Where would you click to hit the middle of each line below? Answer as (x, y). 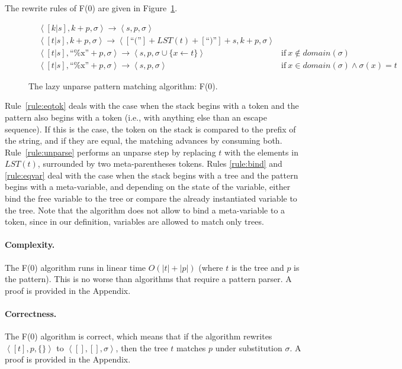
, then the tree (142, 347)
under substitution (249, 347)
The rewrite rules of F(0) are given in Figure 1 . (91, 8)
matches (191, 347)
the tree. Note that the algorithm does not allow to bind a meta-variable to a (145, 210)
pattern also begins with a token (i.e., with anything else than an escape (136, 117)
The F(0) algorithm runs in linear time (75, 267)
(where (211, 267)
